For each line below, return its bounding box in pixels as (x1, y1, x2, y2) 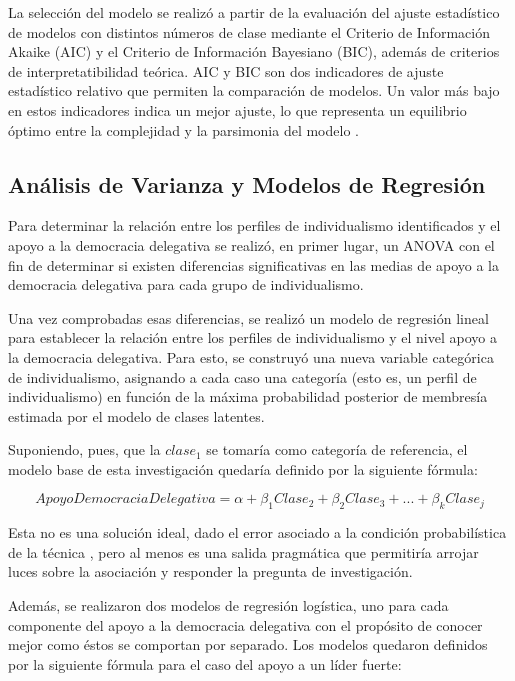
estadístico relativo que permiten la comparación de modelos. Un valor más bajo (8, 80, 500, 101)
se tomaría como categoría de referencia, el (206, 439, 468, 460)
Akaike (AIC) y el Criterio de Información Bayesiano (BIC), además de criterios (8, 41, 500, 62)
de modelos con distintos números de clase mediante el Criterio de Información (8, 21, 490, 42)
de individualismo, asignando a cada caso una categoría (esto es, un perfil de (8, 366, 477, 387)
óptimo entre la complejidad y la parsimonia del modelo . (8, 119, 359, 140)
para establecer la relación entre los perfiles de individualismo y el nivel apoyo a (8, 327, 497, 348)
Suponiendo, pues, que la (8, 439, 161, 460)
